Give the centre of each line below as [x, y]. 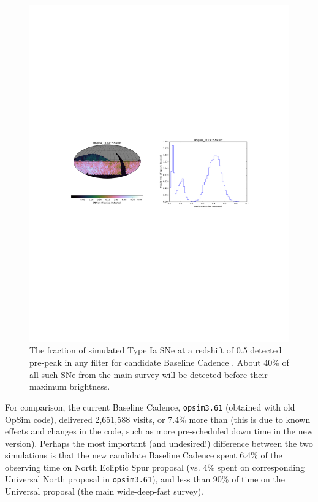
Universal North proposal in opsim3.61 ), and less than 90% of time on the [145, 479]
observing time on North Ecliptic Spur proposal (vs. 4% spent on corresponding [155, 467]
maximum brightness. [70, 386]
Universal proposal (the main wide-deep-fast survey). [104, 491]
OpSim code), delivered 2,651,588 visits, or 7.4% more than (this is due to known [158, 419]
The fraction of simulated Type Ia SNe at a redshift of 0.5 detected [156, 350]
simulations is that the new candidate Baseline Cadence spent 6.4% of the [144, 455]
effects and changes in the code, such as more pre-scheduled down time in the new [159, 431]
